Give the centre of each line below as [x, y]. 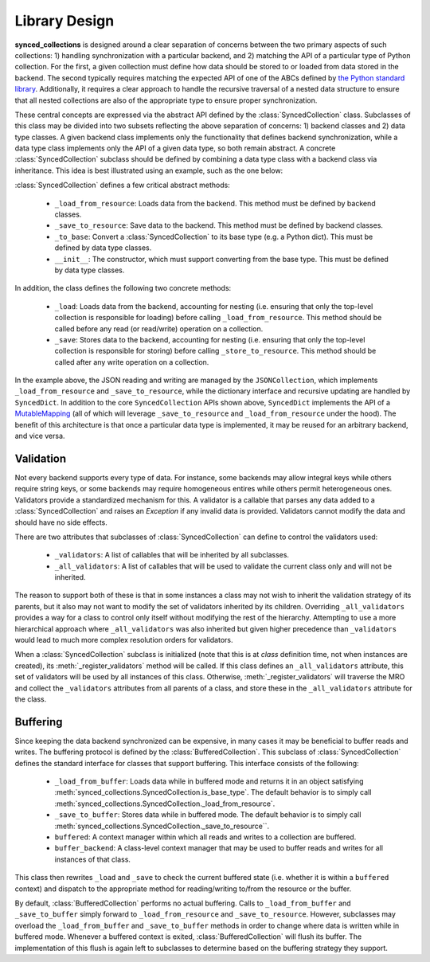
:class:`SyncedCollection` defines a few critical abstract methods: [122, 185]
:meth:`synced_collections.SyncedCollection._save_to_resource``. [162, 826]
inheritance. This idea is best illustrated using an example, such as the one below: [149, 170]
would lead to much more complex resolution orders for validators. [124, 640]
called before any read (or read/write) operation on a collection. [159, 328]
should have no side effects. [61, 522]
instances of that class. [93, 859]
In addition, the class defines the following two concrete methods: [123, 288]
